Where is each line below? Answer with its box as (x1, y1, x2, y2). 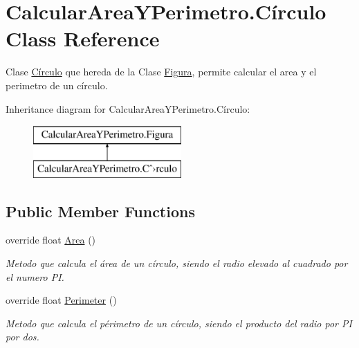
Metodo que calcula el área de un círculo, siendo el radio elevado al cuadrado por (6, 256, 348, 271)
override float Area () (6, 232, 96, 247)
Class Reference (6, 24, 160, 53)
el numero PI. (6, 269, 64, 284)
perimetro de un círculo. (6, 77, 108, 92)
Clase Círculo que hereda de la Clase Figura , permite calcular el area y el (6, 64, 317, 79)
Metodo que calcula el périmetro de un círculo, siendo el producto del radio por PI (6, 315, 352, 330)
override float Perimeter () (6, 293, 117, 307)
